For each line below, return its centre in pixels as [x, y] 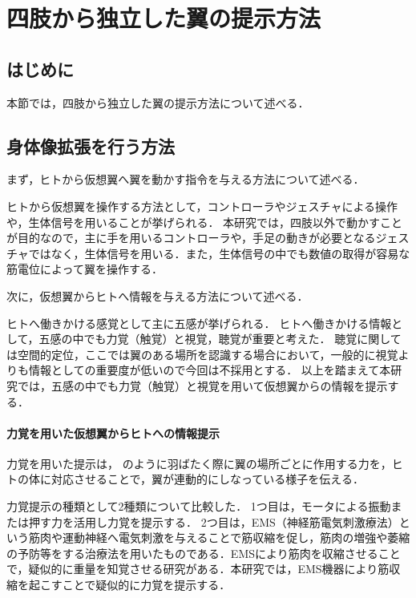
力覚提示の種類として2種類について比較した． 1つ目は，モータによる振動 [199, 506]
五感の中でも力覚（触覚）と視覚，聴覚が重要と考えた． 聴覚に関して [220, 339]
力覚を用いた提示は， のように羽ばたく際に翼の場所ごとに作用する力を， [199, 463]
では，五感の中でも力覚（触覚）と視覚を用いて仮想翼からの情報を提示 [202, 385]
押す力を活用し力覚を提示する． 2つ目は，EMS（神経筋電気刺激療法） [214, 521]
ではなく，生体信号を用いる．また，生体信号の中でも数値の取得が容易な [219, 253]
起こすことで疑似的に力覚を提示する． [129, 585]
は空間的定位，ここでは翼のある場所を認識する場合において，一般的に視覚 [202, 354]
